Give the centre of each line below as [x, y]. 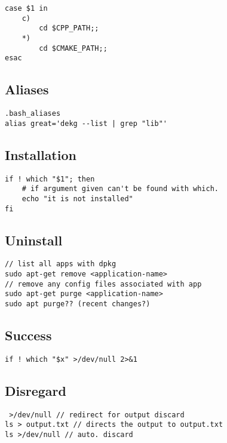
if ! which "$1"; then [50, 179]
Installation [41, 154]
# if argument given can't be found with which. [120, 189]
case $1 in [26, 8]
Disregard [36, 391]
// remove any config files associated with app [103, 284]
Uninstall [34, 240]
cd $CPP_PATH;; [69, 28]
